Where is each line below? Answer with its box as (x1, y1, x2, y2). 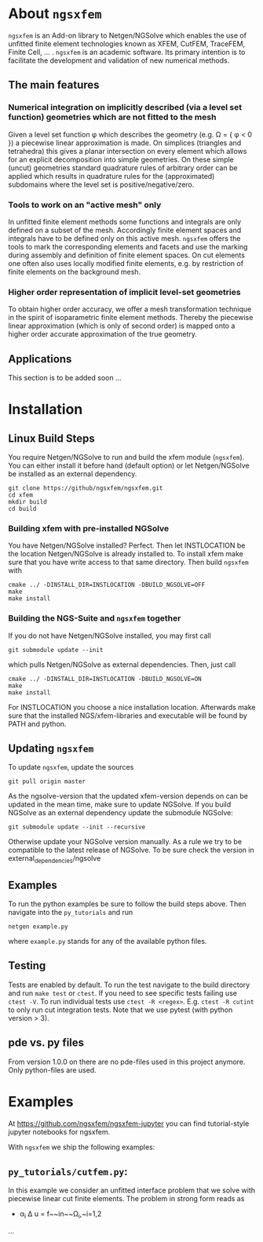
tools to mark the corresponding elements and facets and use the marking (8, 242, 248, 251)
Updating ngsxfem (8, 742, 94, 756)
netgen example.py (8, 923, 68, 931)
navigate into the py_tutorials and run (8, 908, 133, 917)
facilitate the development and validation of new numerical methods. (8, 56, 230, 65)
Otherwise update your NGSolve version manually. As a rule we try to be (8, 837, 242, 847)
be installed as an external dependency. (8, 469, 137, 479)
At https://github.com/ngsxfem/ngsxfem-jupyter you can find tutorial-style (8, 1119, 250, 1128)
